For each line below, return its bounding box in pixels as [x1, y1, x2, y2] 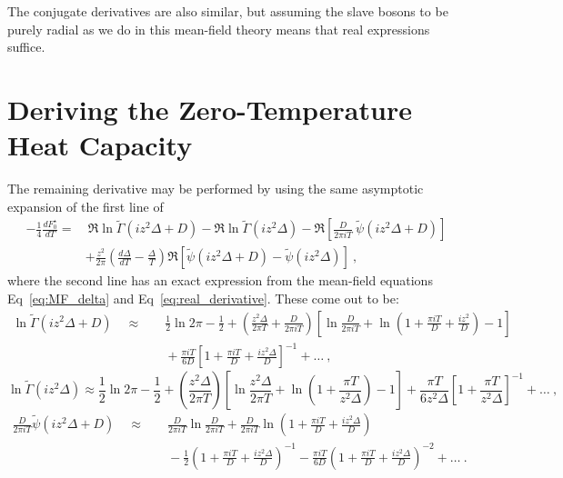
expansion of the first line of [7, 196, 164, 215]
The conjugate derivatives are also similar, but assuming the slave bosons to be [7, 2, 448, 20]
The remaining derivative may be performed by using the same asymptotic [7, 179, 424, 198]
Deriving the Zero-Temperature [7, 90, 412, 127]
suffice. [7, 37, 45, 56]
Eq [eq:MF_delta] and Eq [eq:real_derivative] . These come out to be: [7, 288, 399, 307]
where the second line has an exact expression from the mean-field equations [7, 271, 433, 290]
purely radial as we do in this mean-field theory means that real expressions [7, 19, 430, 38]
